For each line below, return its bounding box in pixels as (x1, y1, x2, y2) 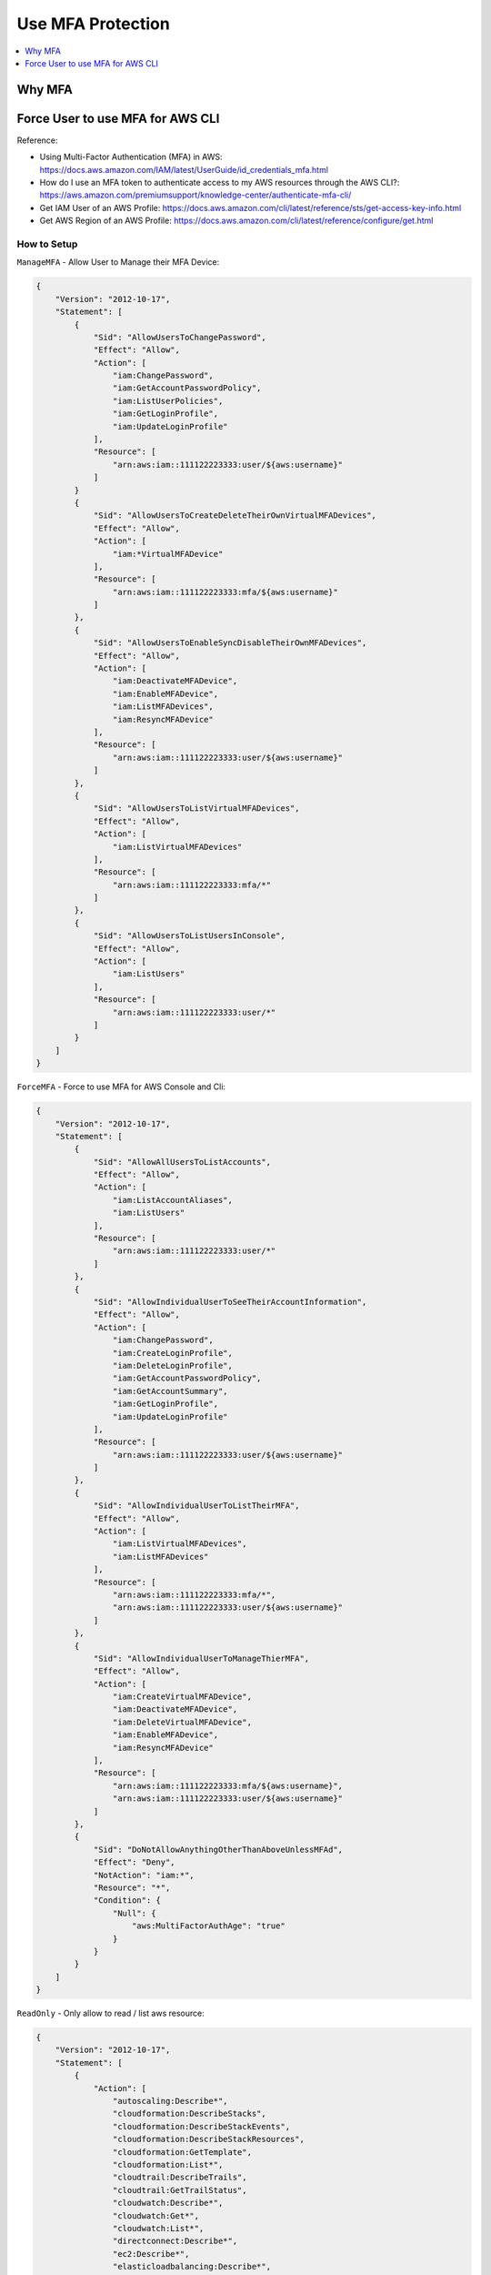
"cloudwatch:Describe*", (112, 2198, 224, 2209)
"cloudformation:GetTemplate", (112, 2147, 252, 2157)
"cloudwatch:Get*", (112, 2210, 200, 2220)
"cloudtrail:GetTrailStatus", (112, 2185, 247, 2195)
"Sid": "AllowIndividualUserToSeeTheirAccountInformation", (93, 1297, 367, 1307)
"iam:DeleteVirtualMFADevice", (112, 1716, 252, 1727)
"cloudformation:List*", (112, 2159, 224, 2169)
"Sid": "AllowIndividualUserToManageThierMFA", (93, 1653, 310, 1663)
